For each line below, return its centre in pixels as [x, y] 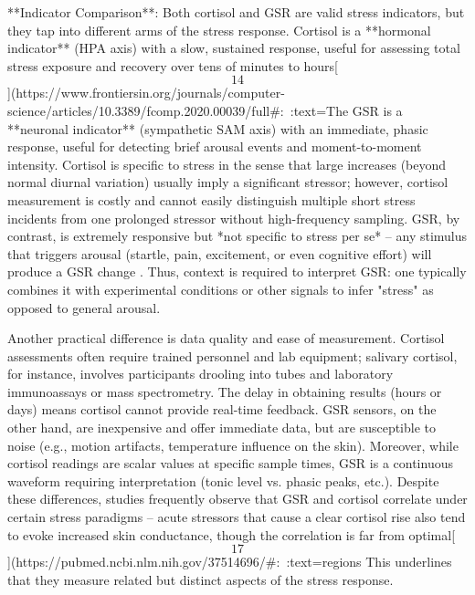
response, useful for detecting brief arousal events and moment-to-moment [215, 146]
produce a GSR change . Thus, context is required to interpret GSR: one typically [237, 271]
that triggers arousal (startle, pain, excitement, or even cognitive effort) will [220, 253]
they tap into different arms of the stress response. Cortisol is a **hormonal [219, 30]
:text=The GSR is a [346, 110]
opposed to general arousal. [84, 307]
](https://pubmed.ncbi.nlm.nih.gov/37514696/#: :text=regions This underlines [230, 562]
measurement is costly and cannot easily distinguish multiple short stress [211, 199]
